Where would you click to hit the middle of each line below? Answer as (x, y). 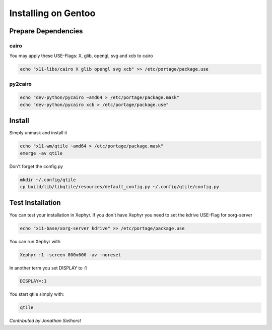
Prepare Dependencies (46, 31)
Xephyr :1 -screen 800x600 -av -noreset (70, 255)
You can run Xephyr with (35, 241)
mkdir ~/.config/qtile (48, 180)
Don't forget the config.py (36, 166)
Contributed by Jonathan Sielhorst (45, 321)
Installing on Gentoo (52, 13)
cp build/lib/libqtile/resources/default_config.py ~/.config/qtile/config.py (119, 187)
